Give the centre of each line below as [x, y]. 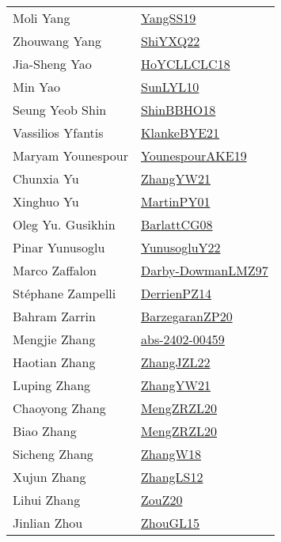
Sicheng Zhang [53, 454]
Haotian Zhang [54, 362]
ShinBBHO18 [178, 110]
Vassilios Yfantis [58, 133]
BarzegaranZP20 [186, 316]
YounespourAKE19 [194, 155]
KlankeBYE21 [180, 133]
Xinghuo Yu [46, 201]
